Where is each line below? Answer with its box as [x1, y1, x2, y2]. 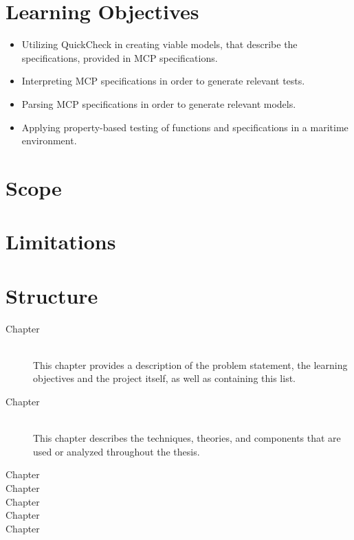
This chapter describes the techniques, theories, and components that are [33, 431, 341, 445]
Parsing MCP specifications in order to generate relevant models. [21, 96, 296, 111]
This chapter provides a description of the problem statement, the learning [33, 357, 348, 372]
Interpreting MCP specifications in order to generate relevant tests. [21, 74, 305, 88]
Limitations [5, 227, 116, 256]
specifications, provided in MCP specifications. [21, 50, 218, 65]
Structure [5, 281, 98, 309]
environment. [21, 133, 77, 148]
